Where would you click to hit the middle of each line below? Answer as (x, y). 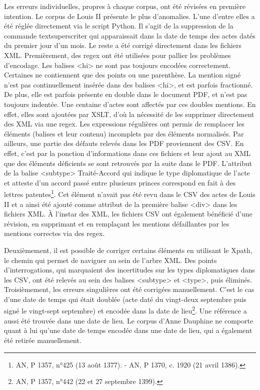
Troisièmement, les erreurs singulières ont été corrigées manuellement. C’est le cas (129, 289)
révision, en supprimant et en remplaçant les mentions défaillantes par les (117, 223)
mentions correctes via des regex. (54, 233)
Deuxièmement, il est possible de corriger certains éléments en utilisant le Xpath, (128, 250)
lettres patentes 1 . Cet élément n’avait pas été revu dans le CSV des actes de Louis (130, 193)
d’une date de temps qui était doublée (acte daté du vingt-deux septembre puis (125, 299)
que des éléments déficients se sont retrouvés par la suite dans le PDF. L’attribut (128, 163)
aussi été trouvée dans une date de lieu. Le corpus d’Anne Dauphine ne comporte (129, 320)
